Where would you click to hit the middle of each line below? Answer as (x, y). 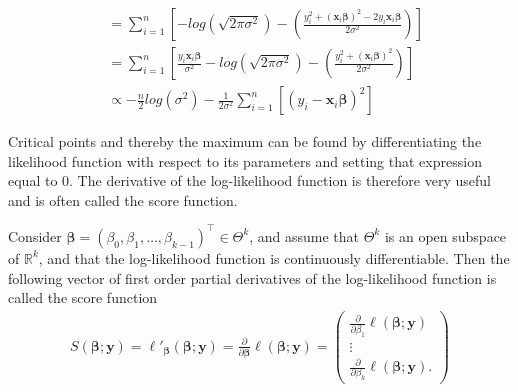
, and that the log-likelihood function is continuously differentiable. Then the (274, 257)
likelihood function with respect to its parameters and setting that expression (245, 160)
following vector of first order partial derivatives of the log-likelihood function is (252, 277)
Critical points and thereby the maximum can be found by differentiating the (245, 141)
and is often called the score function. (123, 199)
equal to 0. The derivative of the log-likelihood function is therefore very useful (249, 180)
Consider (35, 235)
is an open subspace (445, 235)
